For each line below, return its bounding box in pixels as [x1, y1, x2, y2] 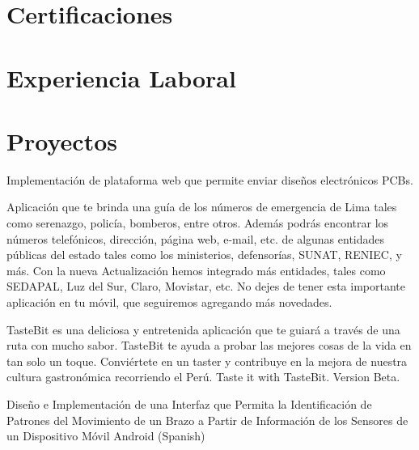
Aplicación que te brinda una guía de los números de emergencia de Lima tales [6, 198, 397, 215]
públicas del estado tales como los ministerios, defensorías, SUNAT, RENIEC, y [6, 246, 402, 263]
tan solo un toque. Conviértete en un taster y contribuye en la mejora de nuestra [6, 352, 408, 369]
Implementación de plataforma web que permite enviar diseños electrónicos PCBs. [6, 171, 413, 188]
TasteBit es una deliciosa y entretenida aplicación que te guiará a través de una [6, 321, 400, 337]
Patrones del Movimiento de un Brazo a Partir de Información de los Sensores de [6, 411, 408, 428]
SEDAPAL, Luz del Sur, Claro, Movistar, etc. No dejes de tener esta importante [6, 278, 405, 295]
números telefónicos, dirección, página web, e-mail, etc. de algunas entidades [6, 230, 385, 247]
